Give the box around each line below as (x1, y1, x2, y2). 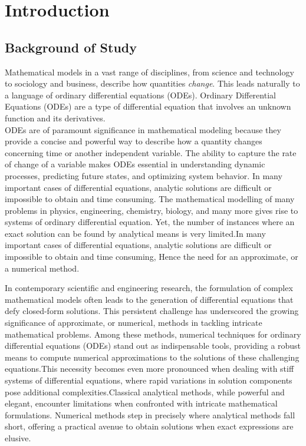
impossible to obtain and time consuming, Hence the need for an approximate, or (5, 250, 298, 263)
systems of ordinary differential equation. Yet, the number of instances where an (5, 216, 295, 228)
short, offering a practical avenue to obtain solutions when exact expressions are (5, 420, 294, 432)
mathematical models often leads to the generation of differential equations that (5, 293, 294, 305)
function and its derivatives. (5, 111, 106, 124)
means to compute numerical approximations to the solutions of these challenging (5, 351, 300, 363)
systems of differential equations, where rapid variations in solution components (5, 374, 292, 386)
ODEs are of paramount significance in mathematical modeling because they (5, 123, 281, 136)
